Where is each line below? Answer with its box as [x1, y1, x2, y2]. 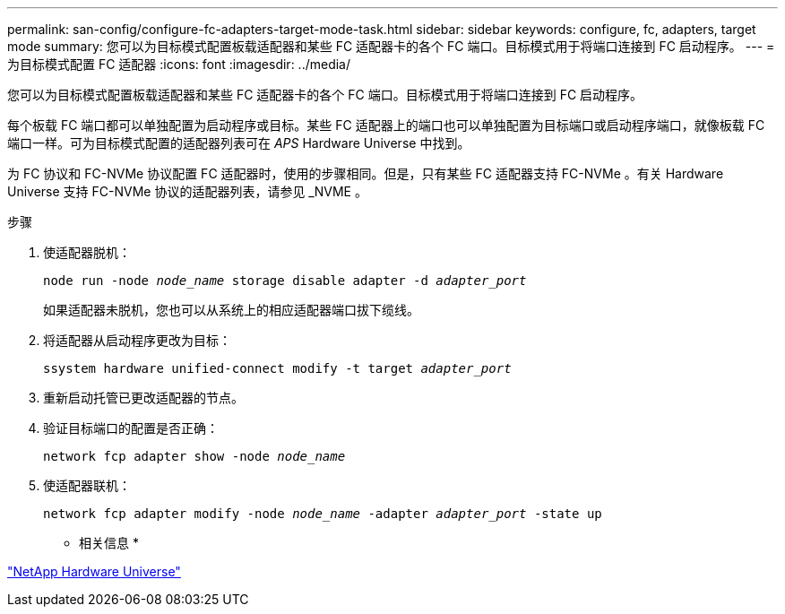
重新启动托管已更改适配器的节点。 [43, 390, 244, 405]
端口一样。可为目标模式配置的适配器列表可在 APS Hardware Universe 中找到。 [7, 135, 470, 151]
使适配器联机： [43, 478, 131, 493]
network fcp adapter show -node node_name [43, 449, 346, 463]
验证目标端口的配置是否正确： [43, 420, 219, 436]
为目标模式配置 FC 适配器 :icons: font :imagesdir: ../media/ [7, 56, 351, 72]
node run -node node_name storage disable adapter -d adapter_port [43, 273, 527, 288]
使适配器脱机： [43, 245, 131, 260]
